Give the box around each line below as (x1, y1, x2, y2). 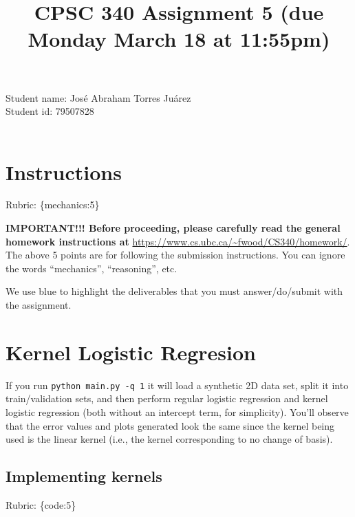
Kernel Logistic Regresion (6, 338, 256, 366)
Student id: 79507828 (6, 104, 94, 118)
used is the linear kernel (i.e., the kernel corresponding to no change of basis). (6, 432, 333, 446)
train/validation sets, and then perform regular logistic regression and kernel (6, 391, 328, 406)
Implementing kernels (6, 465, 162, 487)
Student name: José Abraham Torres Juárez (6, 90, 191, 104)
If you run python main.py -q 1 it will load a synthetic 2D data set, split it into (6, 377, 349, 392)
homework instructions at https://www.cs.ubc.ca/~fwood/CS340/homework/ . (6, 234, 350, 248)
